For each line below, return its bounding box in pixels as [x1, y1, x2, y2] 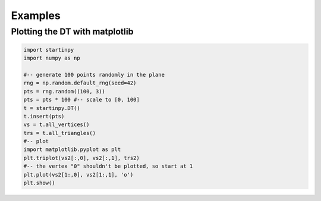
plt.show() [23, 180, 55, 187]
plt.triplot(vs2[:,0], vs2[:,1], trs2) [23, 155, 140, 161]
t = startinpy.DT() [23, 105, 80, 111]
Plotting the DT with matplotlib [11, 26, 134, 37]
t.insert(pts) [23, 113, 65, 120]
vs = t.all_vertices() [23, 121, 90, 128]
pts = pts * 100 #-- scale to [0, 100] [23, 96, 140, 103]
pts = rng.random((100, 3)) [23, 88, 105, 95]
